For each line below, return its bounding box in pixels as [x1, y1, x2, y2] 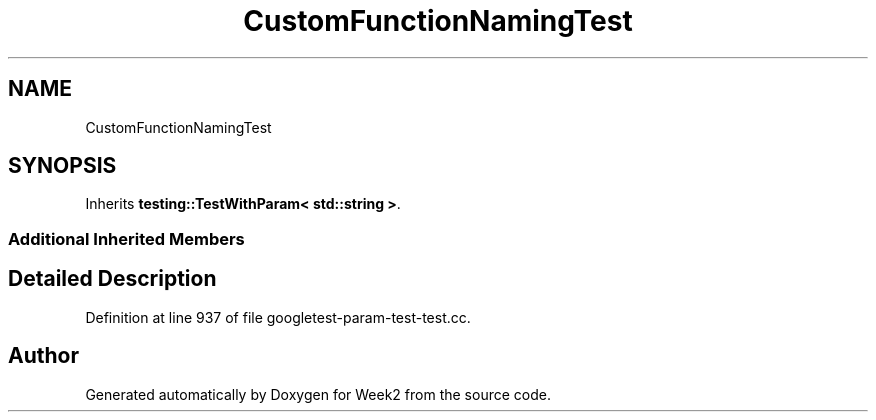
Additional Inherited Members [8, 228, 245, 249]
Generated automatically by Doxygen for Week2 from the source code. [85, 385, 551, 403]
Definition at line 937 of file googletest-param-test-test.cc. [85, 308, 471, 326]
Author [8, 343, 79, 369]
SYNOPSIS [8, 153, 117, 179]
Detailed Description [8, 266, 217, 292]
